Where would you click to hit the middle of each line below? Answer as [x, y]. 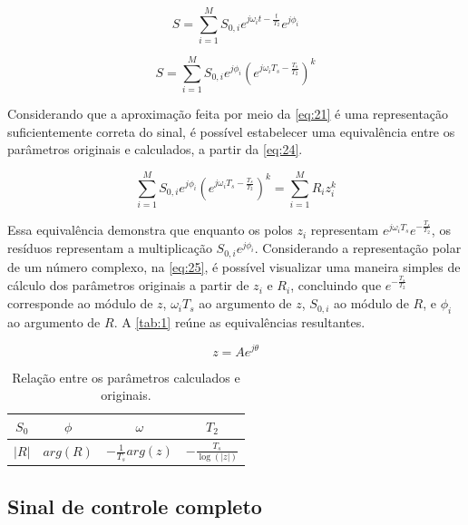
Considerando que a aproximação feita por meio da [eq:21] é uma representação [228, 114]
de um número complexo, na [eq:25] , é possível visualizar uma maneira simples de [234, 266]
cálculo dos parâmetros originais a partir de [128, 285]
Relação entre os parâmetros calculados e [126, 377]
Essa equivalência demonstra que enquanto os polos [150, 230]
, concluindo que [336, 285]
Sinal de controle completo [135, 506]
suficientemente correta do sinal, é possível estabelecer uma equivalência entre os [231, 131]
